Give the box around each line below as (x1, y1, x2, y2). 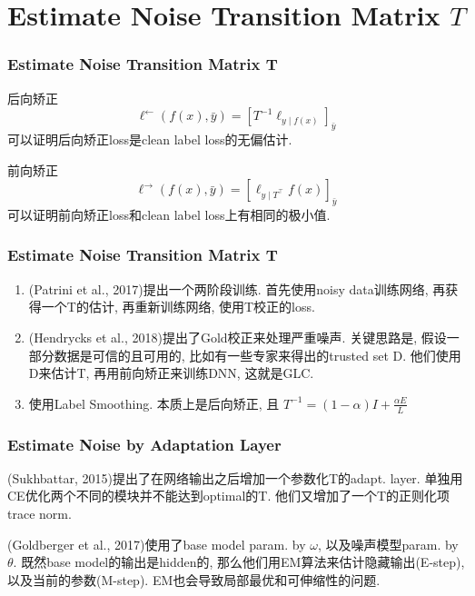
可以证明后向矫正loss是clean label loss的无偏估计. (7, 129, 292, 148)
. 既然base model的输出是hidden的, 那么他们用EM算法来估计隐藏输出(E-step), (13, 552, 465, 571)
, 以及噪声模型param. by (317, 534, 459, 553)
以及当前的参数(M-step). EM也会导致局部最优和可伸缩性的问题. (7, 570, 381, 589)
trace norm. (7, 503, 72, 522)
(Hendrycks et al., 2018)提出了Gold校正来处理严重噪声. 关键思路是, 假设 (28, 327, 447, 346)
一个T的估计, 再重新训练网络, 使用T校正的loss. (41, 297, 315, 316)
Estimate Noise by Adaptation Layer (7, 432, 282, 455)
